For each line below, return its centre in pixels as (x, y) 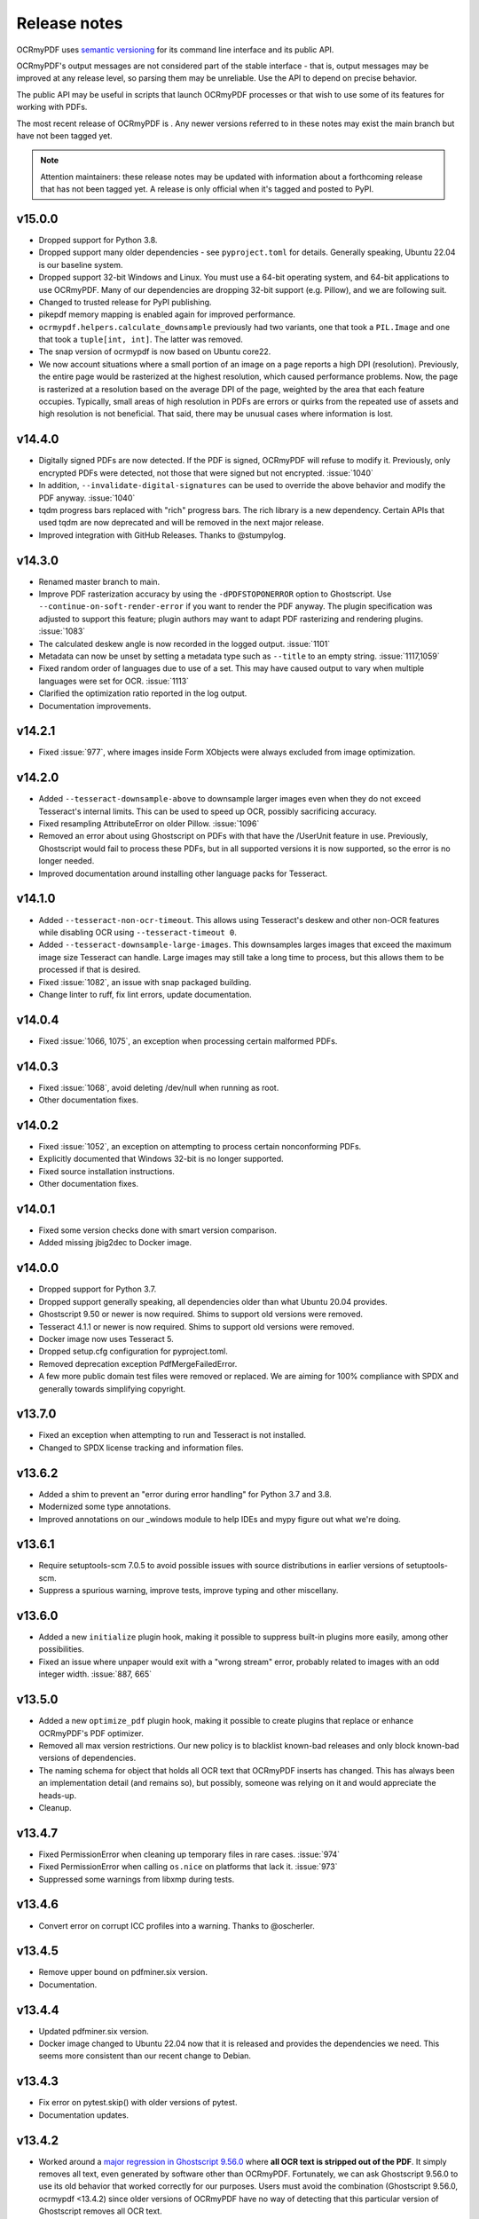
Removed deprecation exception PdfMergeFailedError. (138, 1363)
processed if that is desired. (90, 970)
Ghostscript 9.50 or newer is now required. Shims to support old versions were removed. (201, 1315)
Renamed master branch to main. (99, 581)
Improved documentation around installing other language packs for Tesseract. (183, 873)
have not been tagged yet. (64, 135)
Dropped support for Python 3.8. (98, 240)
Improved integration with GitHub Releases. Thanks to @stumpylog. (162, 535)
